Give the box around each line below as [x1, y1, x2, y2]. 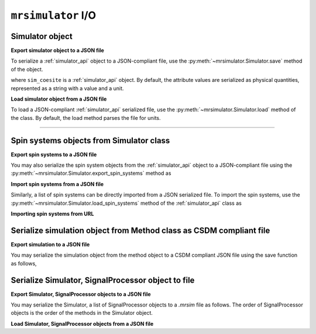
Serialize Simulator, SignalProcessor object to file [11, 275, 195, 285]
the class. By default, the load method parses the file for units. [11, 114, 161, 121]
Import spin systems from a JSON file [11, 180, 104, 187]
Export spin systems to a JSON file [11, 151, 97, 158]
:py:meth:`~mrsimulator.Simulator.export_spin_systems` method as [11, 170, 171, 177]
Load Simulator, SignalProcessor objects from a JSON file [11, 320, 154, 327]
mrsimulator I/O [11, 9, 97, 22]
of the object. [11, 66, 43, 73]
